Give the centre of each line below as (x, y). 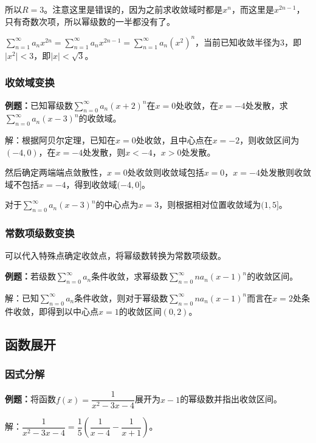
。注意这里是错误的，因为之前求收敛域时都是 (133, 9)
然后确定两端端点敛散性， (56, 172)
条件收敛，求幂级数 (130, 276)
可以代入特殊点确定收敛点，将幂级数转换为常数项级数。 (115, 256)
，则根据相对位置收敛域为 (210, 204)
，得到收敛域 (91, 184)
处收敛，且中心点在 (174, 140)
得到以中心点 (73, 311)
